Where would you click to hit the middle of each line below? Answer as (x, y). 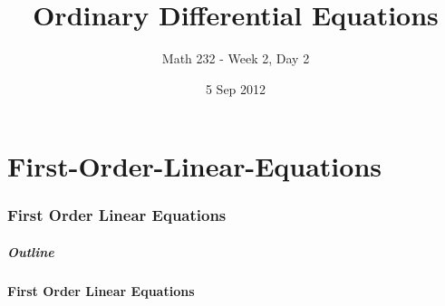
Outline (31, 251)
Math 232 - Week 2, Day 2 (236, 58)
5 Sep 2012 (236, 88)
